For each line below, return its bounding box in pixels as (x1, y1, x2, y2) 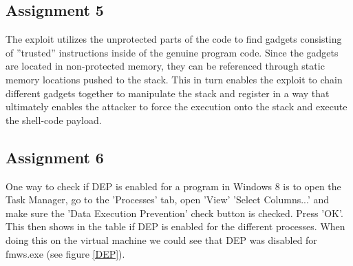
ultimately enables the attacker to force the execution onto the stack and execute (6, 99, 347, 114)
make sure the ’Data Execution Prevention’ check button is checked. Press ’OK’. (6, 205, 343, 220)
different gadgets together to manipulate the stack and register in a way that (6, 85, 330, 100)
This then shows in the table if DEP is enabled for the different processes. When (6, 219, 345, 234)
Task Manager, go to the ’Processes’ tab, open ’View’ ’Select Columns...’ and (6, 192, 330, 207)
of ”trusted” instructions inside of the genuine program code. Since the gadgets (6, 45, 339, 59)
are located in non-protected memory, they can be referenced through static (6, 59, 325, 73)
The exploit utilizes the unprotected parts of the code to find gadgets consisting (6, 32, 342, 46)
